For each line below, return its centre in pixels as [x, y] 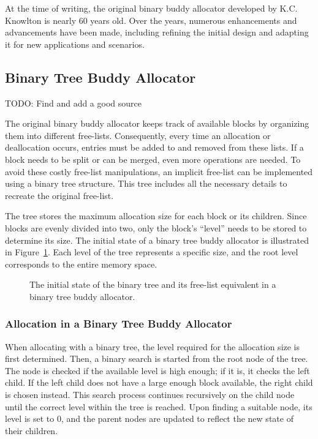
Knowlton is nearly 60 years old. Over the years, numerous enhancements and [151, 20]
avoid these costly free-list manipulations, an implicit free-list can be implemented [159, 171]
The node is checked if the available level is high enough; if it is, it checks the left [157, 370]
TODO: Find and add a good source [73, 103]
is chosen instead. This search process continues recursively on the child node [150, 395]
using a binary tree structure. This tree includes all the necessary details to [146, 183]
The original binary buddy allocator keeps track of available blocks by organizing [157, 123]
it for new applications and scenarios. [75, 44]
